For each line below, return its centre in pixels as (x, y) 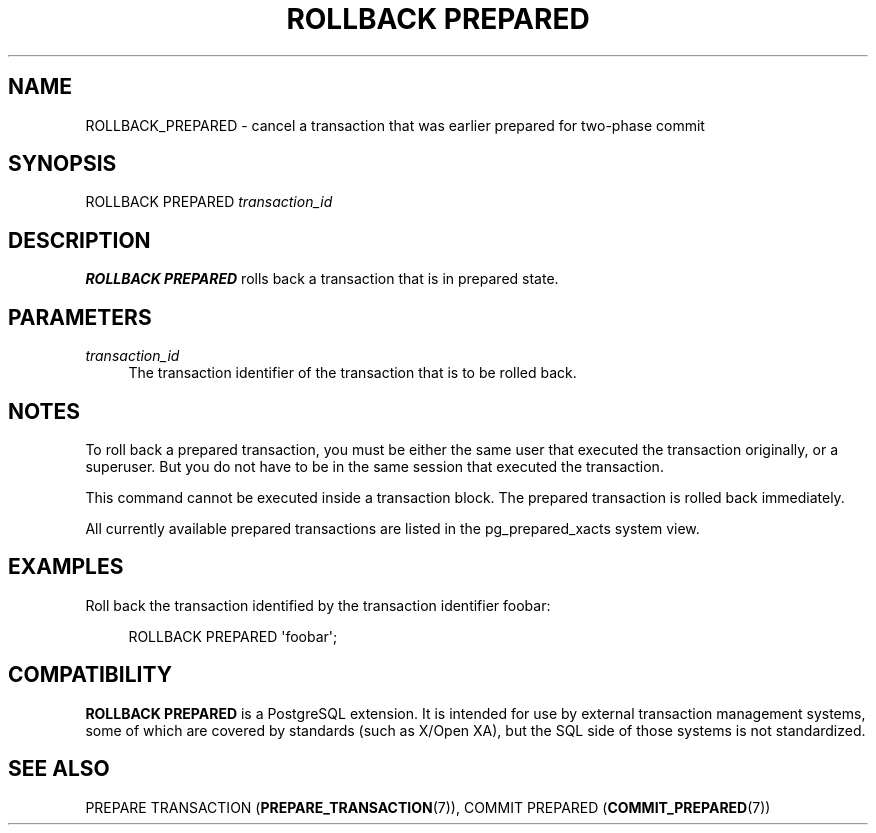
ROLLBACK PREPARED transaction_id (209, 202)
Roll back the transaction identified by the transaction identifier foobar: (318, 605)
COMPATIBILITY (90, 675)
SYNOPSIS (62, 164)
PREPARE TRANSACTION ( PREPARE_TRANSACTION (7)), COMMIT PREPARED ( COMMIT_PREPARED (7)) (428, 807)
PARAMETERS (80, 317)
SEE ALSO (59, 769)
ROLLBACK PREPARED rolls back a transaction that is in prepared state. (322, 279)
